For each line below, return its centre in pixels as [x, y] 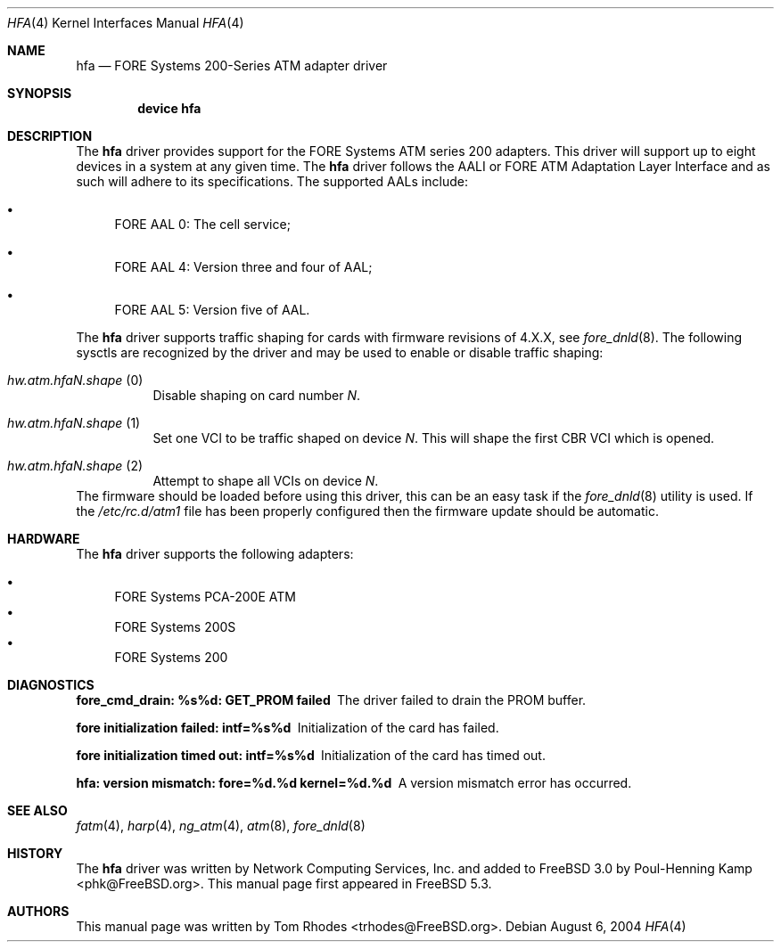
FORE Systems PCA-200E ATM [205, 597]
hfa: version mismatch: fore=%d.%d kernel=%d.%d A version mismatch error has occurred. [354, 783]
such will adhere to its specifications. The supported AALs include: [272, 181]
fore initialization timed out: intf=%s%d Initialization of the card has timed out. [311, 755]
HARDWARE [44, 539]
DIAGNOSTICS [51, 685]
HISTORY [35, 853]
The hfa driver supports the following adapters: [215, 554]
